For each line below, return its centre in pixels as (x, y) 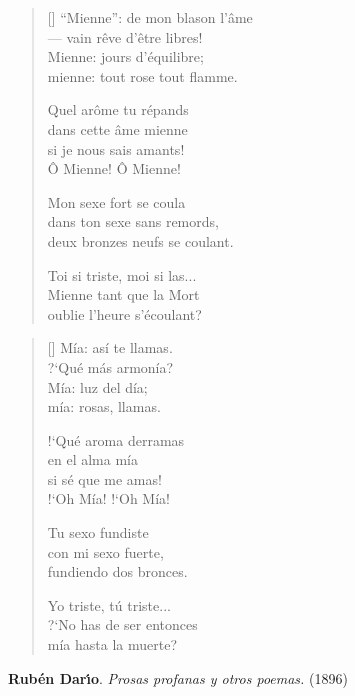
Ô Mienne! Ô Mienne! (114, 168)
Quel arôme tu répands (118, 109)
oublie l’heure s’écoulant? (124, 313)
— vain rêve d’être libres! (125, 36)
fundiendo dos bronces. (117, 571)
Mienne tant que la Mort (123, 294)
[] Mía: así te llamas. (110, 347)
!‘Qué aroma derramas (116, 439)
